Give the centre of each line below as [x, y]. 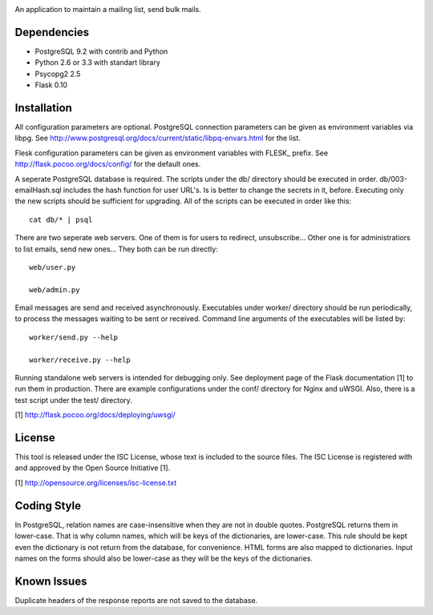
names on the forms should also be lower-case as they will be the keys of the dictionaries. [164, 558]
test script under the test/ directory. [73, 400]
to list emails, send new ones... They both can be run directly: [116, 249]
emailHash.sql [38, 190]
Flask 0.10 [51, 85]
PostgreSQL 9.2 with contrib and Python [101, 51]
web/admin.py [55, 289]
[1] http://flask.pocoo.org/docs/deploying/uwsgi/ [95, 415]
